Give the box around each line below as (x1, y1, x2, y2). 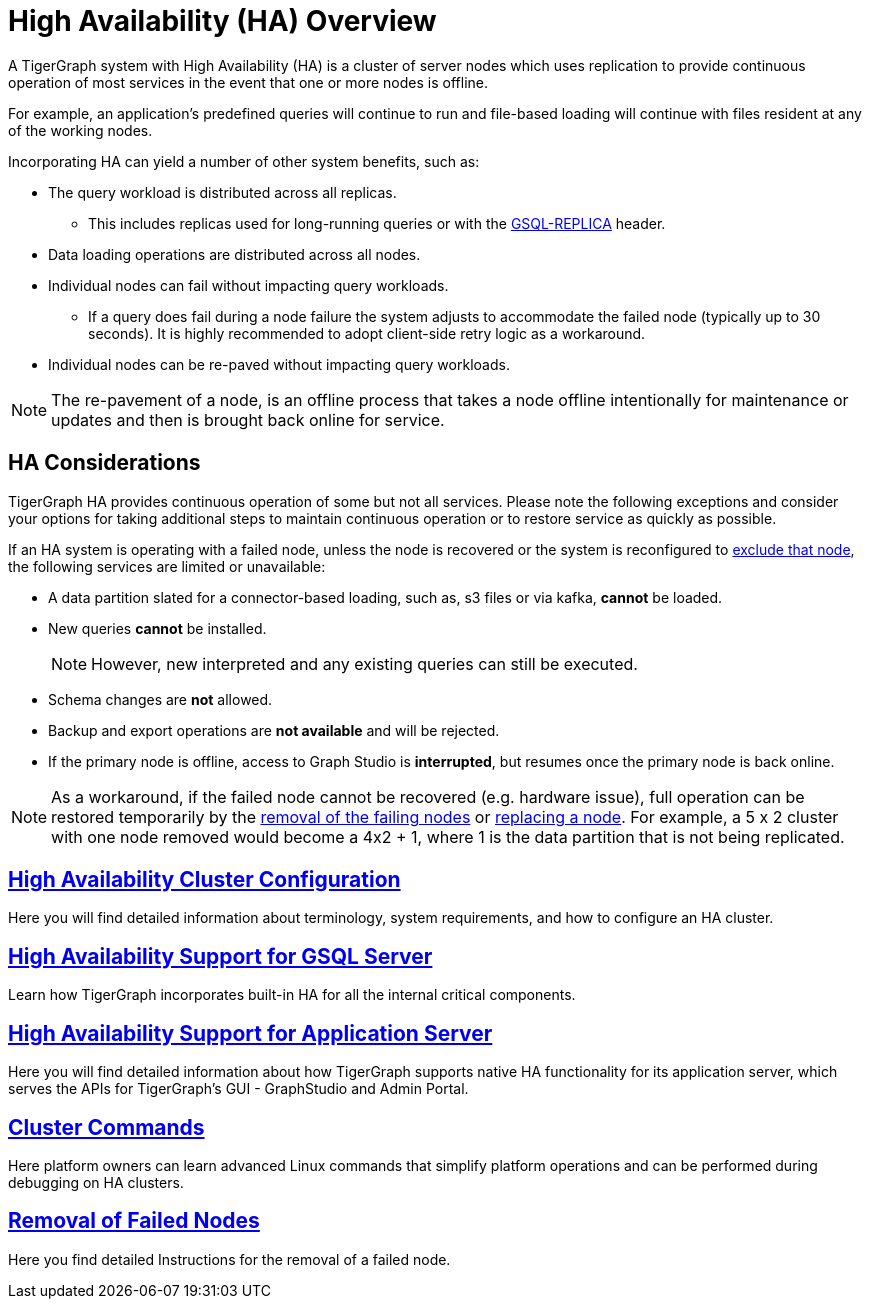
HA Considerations (8, 450, 201, 476)
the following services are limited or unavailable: (8, 557, 326, 575)
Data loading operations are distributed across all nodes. (48, 245, 421, 263)
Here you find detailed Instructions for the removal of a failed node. (8, 1250, 451, 1268)
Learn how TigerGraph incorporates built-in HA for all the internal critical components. (8, 986, 576, 1004)
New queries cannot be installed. (48, 619, 267, 637)
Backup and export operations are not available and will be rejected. (48, 721, 500, 739)
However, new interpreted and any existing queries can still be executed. (91, 653, 638, 674)
